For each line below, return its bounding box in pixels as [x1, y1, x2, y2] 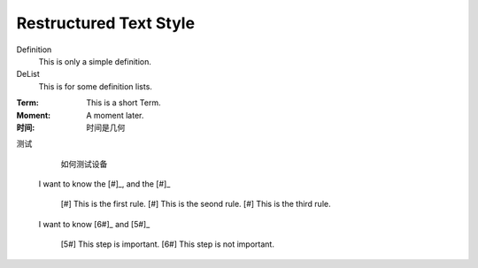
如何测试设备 [60, 158, 108, 169]
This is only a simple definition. [38, 56, 152, 66]
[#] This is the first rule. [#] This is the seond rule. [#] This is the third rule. [60, 199, 331, 210]
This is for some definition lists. [38, 80, 152, 92]
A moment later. [86, 110, 144, 120]
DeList [16, 69, 40, 80]
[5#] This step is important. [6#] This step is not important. [60, 239, 274, 249]
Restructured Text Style [16, 13, 195, 33]
